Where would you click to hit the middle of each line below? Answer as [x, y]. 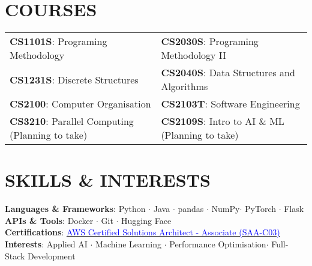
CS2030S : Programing [210, 41]
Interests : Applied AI [46, 244]
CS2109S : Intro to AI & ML [223, 121]
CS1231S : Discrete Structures [74, 79]
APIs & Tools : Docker [49, 220]
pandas [191, 209]
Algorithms [184, 86]
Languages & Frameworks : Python [75, 209]
